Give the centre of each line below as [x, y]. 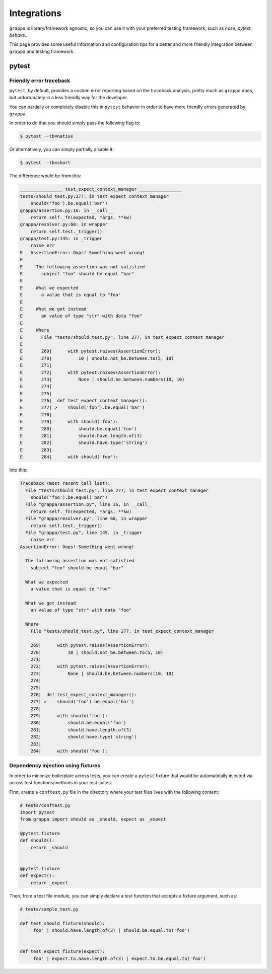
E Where [35, 330]
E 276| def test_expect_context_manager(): [84, 401]
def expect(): [37, 876]
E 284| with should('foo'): [69, 457]
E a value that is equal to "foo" [70, 295]
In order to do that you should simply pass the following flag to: [75, 123]
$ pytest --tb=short [45, 163]
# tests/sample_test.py [49, 909]
